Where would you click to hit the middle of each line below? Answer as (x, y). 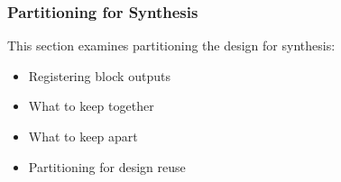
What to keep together (91, 106)
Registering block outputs (99, 75)
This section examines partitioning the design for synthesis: (171, 45)
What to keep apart (83, 136)
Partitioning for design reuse (107, 166)
